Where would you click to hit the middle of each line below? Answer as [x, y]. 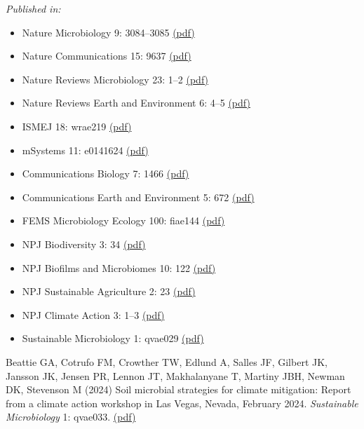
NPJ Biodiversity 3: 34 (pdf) [84, 244]
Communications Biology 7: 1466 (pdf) [106, 173]
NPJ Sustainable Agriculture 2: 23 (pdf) [109, 291]
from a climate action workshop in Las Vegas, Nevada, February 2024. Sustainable [182, 403]
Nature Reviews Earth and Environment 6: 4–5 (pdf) [136, 103]
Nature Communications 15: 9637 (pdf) [107, 56]
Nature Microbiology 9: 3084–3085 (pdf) [108, 32]
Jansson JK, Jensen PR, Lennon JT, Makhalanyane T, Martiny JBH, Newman [175, 375]
